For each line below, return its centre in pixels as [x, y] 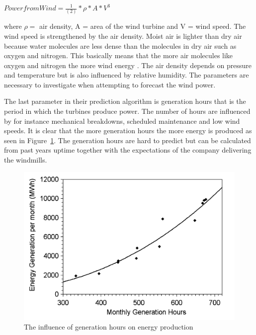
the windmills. [26, 160]
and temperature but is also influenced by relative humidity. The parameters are [127, 75]
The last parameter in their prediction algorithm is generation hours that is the [125, 101]
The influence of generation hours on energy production [109, 327]
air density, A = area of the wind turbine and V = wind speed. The [143, 26]
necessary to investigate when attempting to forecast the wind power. [110, 84]
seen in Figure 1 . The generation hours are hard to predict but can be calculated [128, 140]
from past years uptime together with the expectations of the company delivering [128, 150]
